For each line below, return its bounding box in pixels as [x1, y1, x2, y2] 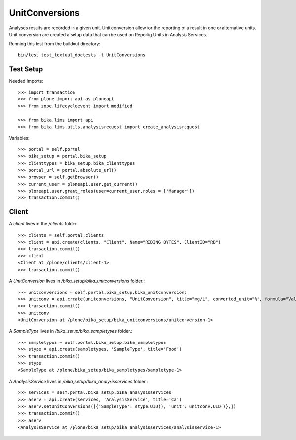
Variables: [9, 135, 30, 141]
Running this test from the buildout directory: [9, 41, 101, 47]
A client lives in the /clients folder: [9, 221, 78, 227]
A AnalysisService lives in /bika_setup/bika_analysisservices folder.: [9, 378, 148, 384]
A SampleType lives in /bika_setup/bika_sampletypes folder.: [9, 328, 133, 334]
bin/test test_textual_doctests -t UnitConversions [18, 52, 146, 58]
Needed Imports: [9, 78, 44, 84]
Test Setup [9, 65, 43, 73]
